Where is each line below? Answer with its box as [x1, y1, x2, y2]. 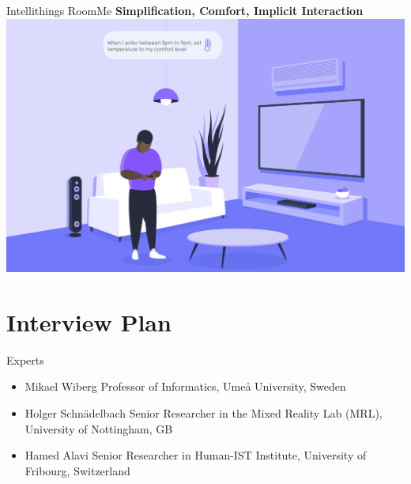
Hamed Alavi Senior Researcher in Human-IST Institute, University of [25, 447, 367, 463]
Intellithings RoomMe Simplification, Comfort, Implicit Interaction [6, 2, 364, 18]
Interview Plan [6, 305, 172, 338]
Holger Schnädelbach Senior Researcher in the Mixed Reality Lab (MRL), [25, 404, 383, 421]
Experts [6, 351, 44, 368]
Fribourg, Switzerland [25, 462, 130, 478]
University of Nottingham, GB [25, 420, 173, 437]
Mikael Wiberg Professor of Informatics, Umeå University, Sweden [25, 378, 346, 395]
